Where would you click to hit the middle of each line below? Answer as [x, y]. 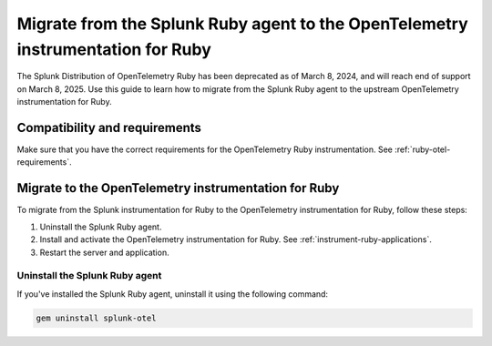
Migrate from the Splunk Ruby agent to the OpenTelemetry [242, 24]
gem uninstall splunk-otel [96, 318]
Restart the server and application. [104, 252]
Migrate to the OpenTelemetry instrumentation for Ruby [178, 188]
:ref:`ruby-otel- [423, 149]
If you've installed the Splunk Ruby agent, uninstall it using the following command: [172, 294]
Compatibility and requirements [109, 127]
